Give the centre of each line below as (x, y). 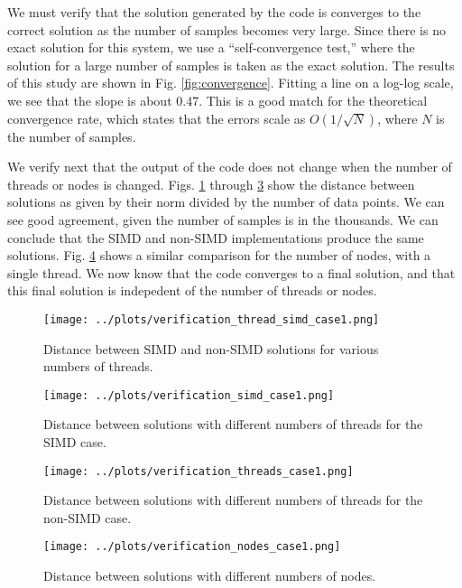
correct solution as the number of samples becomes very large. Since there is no (226, 29)
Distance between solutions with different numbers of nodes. (210, 576)
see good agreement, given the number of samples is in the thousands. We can (223, 219)
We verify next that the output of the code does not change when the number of (230, 167)
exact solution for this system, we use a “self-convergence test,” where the (211, 47)
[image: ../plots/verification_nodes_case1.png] (192, 547)
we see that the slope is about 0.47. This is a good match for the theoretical (217, 100)
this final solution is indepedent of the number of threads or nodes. (192, 290)
